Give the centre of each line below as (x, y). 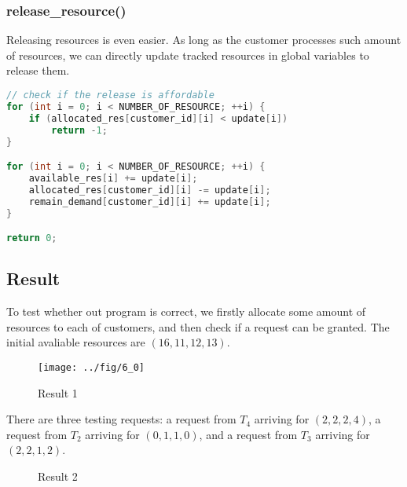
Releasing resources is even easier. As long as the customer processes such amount (204, 40)
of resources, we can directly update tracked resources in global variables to (188, 55)
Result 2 (58, 476)
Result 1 (58, 392)
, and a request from (248, 434)
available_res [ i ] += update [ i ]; (113, 178)
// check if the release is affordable (110, 95)
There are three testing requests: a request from (121, 419)
